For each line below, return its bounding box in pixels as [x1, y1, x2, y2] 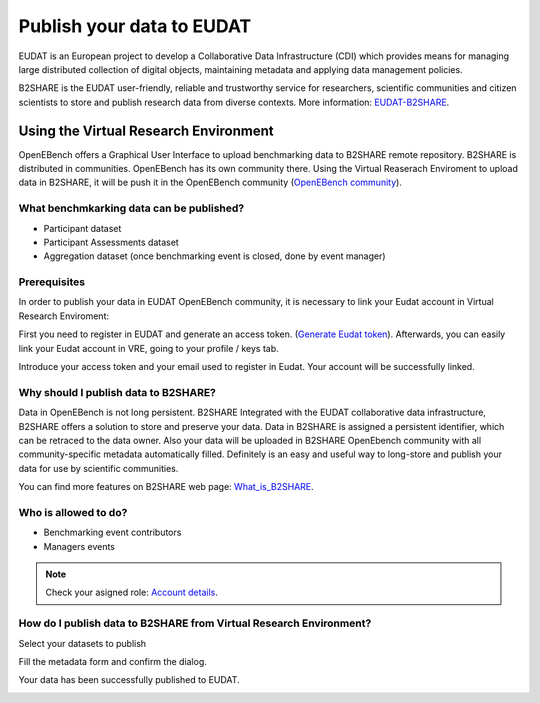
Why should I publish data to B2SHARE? [18, 385, 217, 399]
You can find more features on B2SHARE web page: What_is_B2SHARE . [18, 481, 314, 493]
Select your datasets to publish [18, 637, 147, 649]
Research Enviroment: [18, 310, 110, 322]
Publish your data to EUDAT [18, 15, 252, 37]
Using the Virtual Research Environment [18, 122, 274, 139]
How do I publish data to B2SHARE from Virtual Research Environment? [18, 616, 372, 630]
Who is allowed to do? [18, 505, 128, 519]
